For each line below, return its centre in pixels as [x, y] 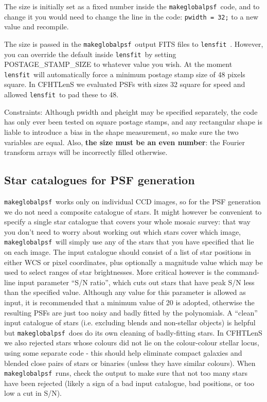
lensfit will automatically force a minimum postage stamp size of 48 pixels [125, 74]
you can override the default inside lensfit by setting [90, 54]
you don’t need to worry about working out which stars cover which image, [123, 231]
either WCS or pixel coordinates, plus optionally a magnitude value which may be [133, 262]
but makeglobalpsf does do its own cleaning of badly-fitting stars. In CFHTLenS [133, 332]
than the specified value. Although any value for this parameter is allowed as [125, 292]
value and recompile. [37, 27]
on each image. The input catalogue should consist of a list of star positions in [128, 251]
